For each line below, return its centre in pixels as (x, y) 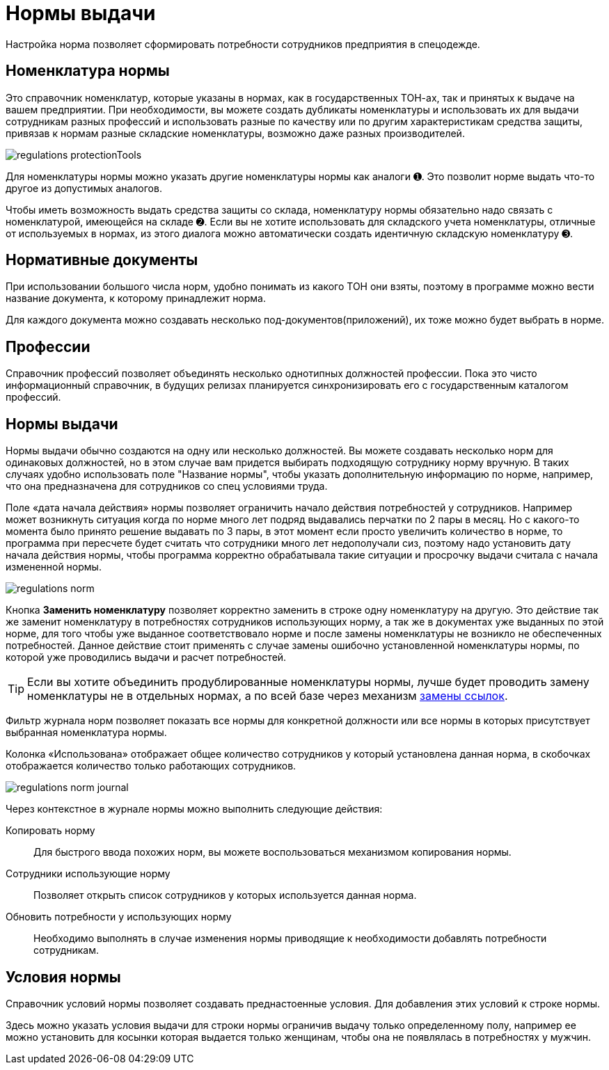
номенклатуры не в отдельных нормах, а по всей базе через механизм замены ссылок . (268, 696)
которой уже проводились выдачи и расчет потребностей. (146, 657)
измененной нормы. (54, 567)
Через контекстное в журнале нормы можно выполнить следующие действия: (194, 809)
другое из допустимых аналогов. (84, 188)
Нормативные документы (102, 260)
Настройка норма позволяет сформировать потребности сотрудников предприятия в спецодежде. (243, 44)
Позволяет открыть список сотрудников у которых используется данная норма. (225, 895)
